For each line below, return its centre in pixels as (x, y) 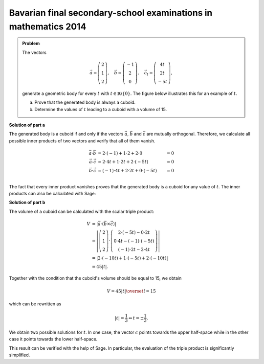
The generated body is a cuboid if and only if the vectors (66, 134)
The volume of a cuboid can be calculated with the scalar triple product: (82, 211)
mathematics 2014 (48, 26)
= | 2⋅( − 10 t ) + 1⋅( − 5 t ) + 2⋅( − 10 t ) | (130, 258)
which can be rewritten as (35, 304)
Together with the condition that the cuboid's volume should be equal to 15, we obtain (95, 278)
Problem (31, 44)
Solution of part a (27, 125)
